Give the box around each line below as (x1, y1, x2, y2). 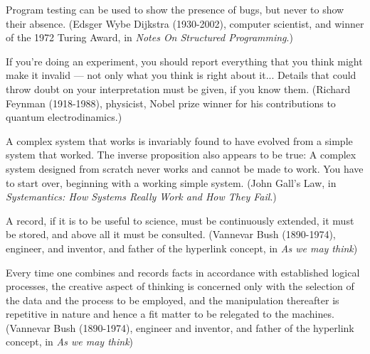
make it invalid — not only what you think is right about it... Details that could (6, 68, 356, 82)
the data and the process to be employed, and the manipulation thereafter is (6, 292, 339, 307)
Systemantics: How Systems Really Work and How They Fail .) (6, 189, 277, 204)
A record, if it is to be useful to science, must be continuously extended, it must (6, 213, 354, 227)
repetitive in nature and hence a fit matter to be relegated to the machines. (6, 306, 334, 321)
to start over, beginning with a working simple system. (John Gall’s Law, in (6, 175, 337, 190)
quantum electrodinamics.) (6, 109, 122, 124)
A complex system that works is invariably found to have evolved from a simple (6, 133, 353, 148)
